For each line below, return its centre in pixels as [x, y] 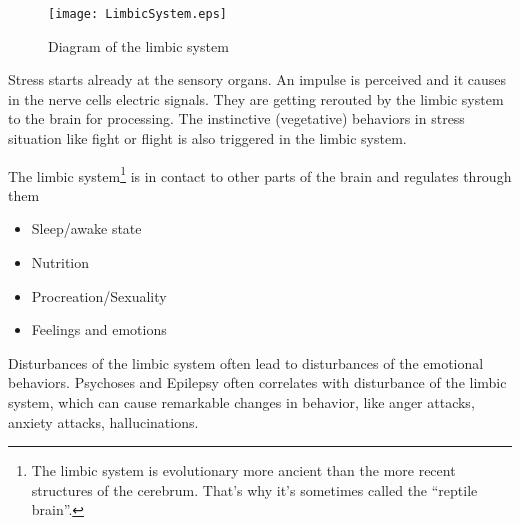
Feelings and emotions [99, 329]
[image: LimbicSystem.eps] [137, 14]
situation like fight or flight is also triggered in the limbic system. [207, 138]
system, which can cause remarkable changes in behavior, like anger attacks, [241, 402]
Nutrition [60, 262]
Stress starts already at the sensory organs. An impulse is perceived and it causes [257, 79]
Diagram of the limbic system [138, 45]
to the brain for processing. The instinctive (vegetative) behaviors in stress [236, 118]
